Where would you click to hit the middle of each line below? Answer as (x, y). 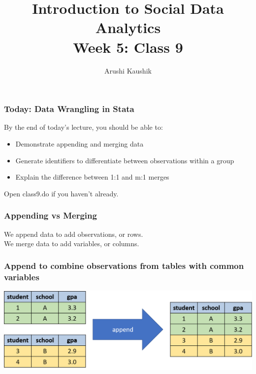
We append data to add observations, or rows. (74, 234)
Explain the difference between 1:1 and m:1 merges (92, 177)
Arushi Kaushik (128, 70)
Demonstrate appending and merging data (80, 143)
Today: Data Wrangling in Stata (69, 109)
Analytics (128, 27)
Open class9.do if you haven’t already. (61, 193)
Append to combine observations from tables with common (124, 265)
